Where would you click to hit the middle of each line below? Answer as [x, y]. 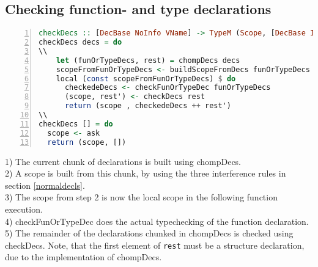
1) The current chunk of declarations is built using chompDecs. [123, 161]
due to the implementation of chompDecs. [83, 257]
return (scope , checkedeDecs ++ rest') [148, 106]
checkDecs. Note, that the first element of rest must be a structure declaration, [155, 245]
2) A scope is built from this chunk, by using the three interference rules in [146, 173]
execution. [24, 209]
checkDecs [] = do [76, 124]
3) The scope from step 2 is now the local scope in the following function [141, 197]
